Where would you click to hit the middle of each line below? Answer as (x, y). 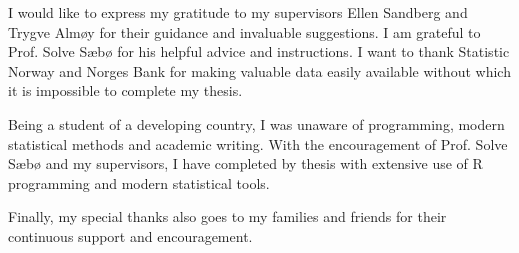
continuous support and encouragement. (130, 235)
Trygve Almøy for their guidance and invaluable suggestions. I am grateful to (244, 31)
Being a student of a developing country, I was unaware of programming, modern (256, 123)
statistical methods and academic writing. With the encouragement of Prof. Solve (258, 143)
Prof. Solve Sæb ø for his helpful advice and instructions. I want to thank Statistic (259, 51)
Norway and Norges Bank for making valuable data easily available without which (259, 70)
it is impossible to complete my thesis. (125, 90)
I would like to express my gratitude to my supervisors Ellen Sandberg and (238, 12)
